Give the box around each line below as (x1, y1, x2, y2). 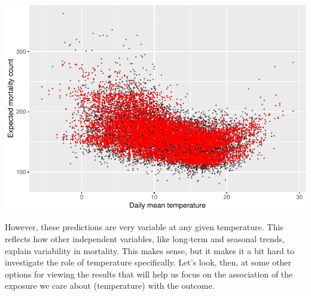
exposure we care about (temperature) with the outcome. (5, 279, 215, 292)
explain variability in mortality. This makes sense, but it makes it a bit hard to (5, 244, 294, 257)
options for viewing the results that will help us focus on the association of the (5, 267, 293, 280)
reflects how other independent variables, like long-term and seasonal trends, (5, 233, 285, 245)
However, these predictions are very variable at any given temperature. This (5, 221, 283, 233)
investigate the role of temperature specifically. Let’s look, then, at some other (5, 256, 291, 268)
